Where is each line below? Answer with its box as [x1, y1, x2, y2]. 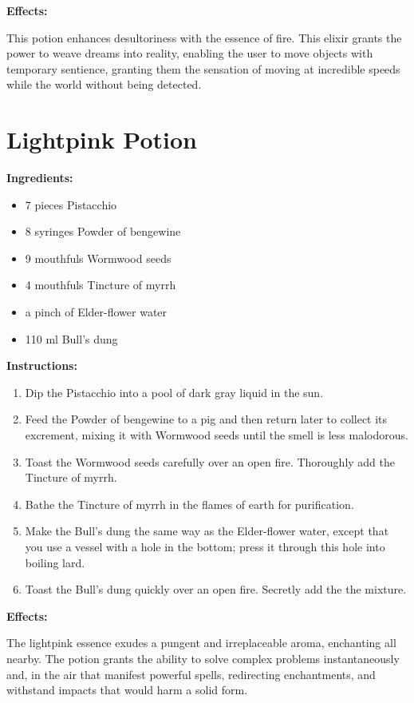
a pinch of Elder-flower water [25, 304, 168, 320]
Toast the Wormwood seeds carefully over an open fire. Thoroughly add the [25, 453, 396, 470]
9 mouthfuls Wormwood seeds [25, 249, 172, 266]
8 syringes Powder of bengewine [25, 223, 181, 240]
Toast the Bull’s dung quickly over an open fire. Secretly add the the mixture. [25, 581, 407, 598]
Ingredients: [6, 169, 73, 186]
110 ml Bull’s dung [25, 330, 118, 347]
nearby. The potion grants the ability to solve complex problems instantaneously [6, 649, 400, 666]
